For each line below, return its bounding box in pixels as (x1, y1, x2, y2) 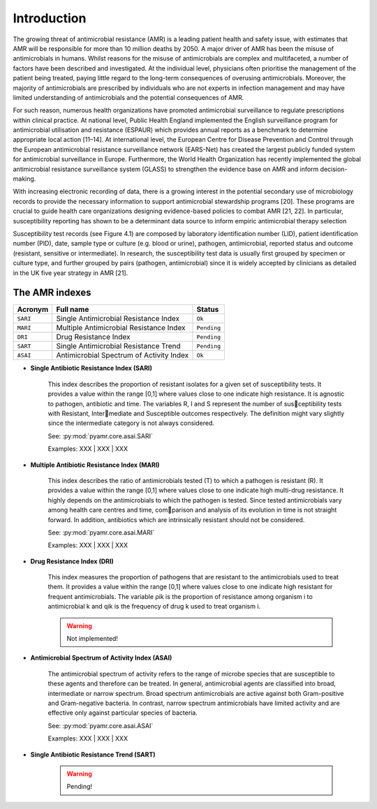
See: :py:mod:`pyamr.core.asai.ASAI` (47, 721, 154, 729)
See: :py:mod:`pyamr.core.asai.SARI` (47, 431, 154, 440)
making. (13, 175, 36, 183)
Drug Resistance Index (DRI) (30, 557, 114, 565)
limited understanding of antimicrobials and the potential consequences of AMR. (13, 93, 244, 101)
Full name (56, 304, 89, 314)
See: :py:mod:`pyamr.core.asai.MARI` (47, 528, 155, 537)
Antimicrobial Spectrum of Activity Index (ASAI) (30, 653, 172, 662)
